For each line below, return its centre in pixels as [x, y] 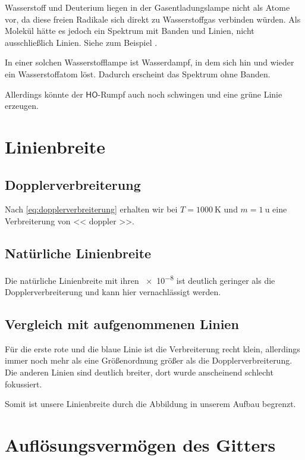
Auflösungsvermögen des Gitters [140, 444]
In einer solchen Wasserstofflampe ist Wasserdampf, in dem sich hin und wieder [150, 62]
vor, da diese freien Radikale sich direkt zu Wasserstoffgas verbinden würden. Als [153, 19]
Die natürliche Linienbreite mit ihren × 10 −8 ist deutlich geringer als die [140, 279]
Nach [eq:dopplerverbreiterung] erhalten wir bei [91, 209]
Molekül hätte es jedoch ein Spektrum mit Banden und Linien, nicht [130, 31]
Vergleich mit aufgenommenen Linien [122, 323]
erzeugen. [22, 106]
